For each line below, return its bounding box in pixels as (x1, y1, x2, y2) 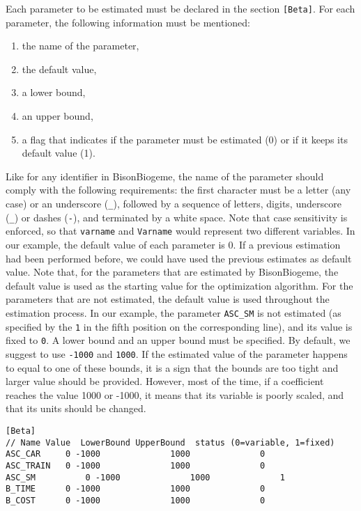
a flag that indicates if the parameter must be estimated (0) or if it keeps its (22, 132, 348, 146)
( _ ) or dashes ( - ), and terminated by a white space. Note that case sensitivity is (6, 210, 348, 224)
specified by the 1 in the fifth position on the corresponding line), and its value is (6, 319, 353, 333)
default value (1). (22, 146, 95, 160)
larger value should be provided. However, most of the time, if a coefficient (6, 374, 324, 388)
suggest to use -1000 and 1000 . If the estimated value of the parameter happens (6, 346, 348, 361)
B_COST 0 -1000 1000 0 (6, 495, 266, 505)
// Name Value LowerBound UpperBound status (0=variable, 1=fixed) (6, 437, 335, 448)
